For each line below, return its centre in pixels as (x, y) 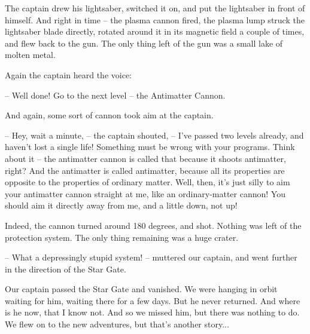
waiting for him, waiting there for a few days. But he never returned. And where (153, 300)
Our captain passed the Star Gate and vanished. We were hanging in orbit (141, 289)
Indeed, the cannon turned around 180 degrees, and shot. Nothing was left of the (153, 225)
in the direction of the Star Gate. (66, 269)
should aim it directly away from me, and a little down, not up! (121, 205)
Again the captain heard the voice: (68, 74)
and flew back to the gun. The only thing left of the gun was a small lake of (144, 43)
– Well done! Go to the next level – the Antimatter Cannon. (115, 95)
